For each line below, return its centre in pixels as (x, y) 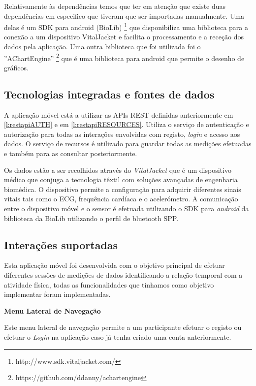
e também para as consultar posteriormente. (71, 153)
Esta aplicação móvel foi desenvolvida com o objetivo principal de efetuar (114, 265)
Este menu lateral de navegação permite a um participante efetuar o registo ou (123, 327)
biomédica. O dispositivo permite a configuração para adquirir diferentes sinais (123, 189)
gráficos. (16, 67)
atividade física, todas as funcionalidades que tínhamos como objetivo (109, 284)
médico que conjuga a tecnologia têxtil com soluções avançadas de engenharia (121, 179)
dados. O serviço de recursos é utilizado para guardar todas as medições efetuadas (128, 144)
